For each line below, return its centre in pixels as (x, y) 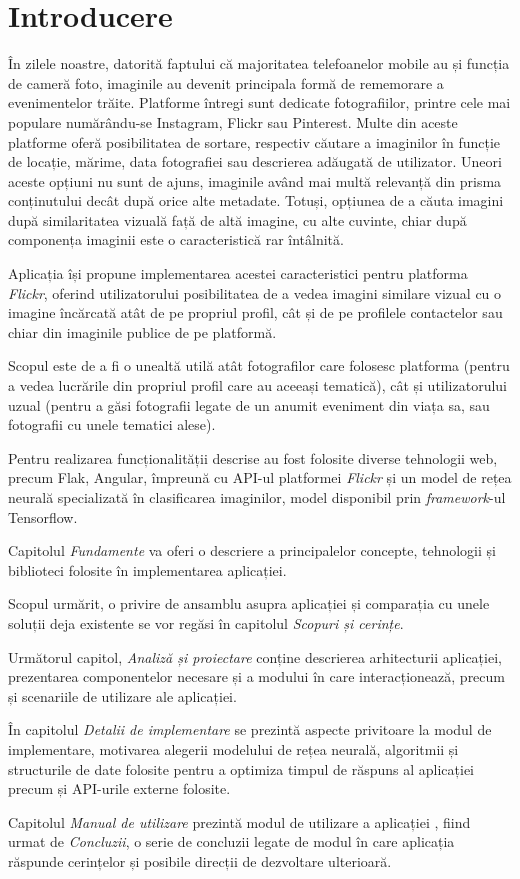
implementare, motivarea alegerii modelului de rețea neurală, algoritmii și (233, 748)
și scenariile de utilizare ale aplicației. (122, 695)
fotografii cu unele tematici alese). (112, 424)
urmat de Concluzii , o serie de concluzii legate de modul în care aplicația (231, 841)
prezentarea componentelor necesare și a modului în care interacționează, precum (256, 676)
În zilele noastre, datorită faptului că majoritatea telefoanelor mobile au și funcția (259, 63)
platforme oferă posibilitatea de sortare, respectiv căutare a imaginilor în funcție (254, 141)
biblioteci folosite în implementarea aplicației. (147, 569)
